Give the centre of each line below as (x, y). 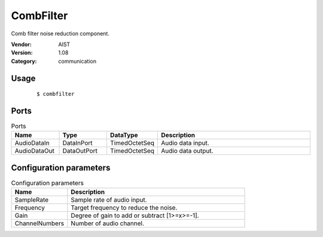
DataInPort (77, 143)
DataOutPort (80, 151)
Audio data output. (187, 151)
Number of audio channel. (108, 223)
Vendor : (22, 44)
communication (77, 61)
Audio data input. (185, 143)
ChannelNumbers (39, 223)
